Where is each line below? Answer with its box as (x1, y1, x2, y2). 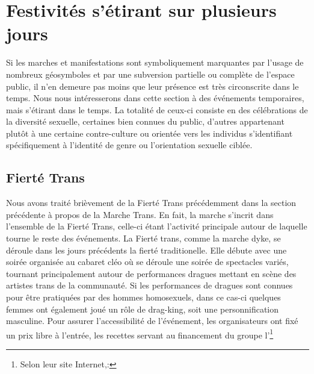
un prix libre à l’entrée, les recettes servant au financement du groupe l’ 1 (6, 326, 274, 341)
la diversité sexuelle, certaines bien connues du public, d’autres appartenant (6, 115, 285, 128)
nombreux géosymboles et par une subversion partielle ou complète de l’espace (6, 67, 295, 80)
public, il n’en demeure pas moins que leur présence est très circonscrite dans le (6, 79, 299, 92)
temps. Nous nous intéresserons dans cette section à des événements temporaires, (6, 92, 304, 104)
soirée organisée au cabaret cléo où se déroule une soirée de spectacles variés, (6, 255, 289, 268)
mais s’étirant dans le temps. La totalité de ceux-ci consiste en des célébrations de (6, 103, 308, 116)
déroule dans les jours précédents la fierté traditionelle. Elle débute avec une (6, 243, 287, 256)
